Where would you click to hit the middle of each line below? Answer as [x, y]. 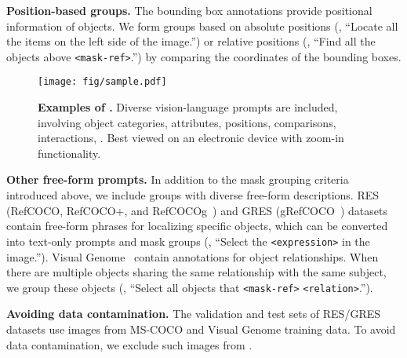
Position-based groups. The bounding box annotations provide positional [189, 10]
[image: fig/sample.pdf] [102, 82]
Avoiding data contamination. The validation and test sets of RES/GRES [194, 314]
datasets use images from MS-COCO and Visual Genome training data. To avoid [201, 329]
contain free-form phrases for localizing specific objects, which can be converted [197, 226]
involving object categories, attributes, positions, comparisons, [187, 122]
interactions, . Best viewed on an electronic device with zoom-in [191, 138]
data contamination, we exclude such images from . [129, 344]
